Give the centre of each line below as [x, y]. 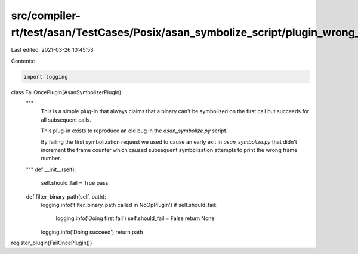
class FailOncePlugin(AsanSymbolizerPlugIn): [67, 92]
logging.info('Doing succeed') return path [92, 232]
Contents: [23, 61]
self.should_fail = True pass [75, 183]
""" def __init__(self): [51, 169]
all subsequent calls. [66, 120]
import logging [46, 77]
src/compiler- [46, 16]
